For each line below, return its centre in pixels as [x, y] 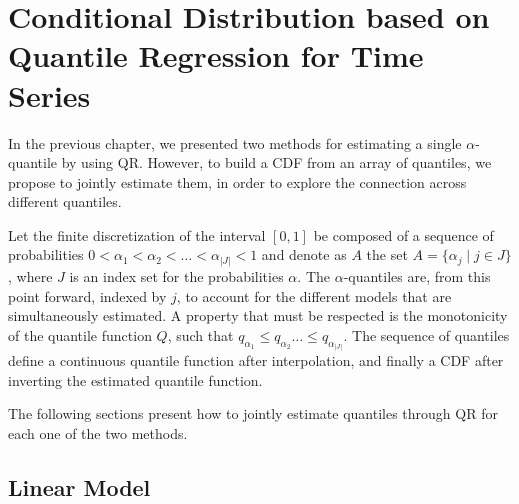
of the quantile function [80, 334]
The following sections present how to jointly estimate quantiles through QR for [253, 413]
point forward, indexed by [87, 295]
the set [387, 254]
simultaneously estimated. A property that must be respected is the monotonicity [258, 315]
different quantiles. [65, 201]
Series [49, 94]
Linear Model [79, 486]
